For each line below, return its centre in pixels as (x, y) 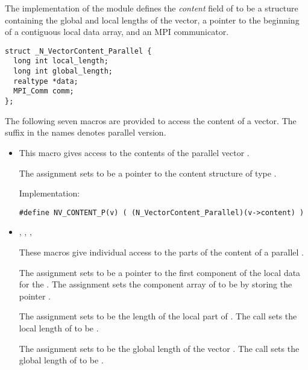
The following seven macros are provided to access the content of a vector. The (151, 120)
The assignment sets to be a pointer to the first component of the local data (160, 272)
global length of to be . (61, 360)
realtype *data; (46, 81)
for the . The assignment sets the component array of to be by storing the (156, 284)
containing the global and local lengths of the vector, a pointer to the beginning (152, 20)
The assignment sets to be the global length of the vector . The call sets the (159, 348)
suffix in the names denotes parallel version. (86, 132)
